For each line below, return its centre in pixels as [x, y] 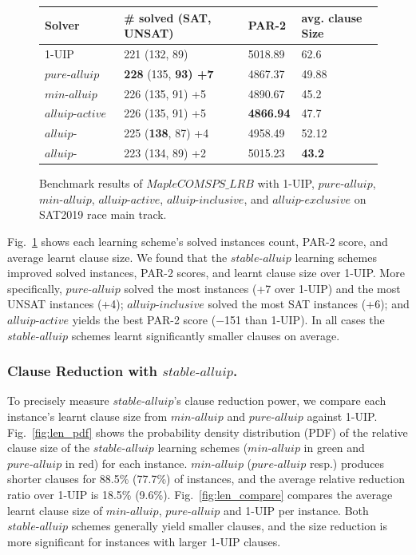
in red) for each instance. [126, 463]
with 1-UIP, [286, 183]
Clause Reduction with [82, 371]
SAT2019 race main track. [103, 214]
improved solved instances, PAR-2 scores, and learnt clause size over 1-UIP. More [206, 273]
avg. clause [332, 17]
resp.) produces [347, 463]
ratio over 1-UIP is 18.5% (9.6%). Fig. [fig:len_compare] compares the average [200, 494]
